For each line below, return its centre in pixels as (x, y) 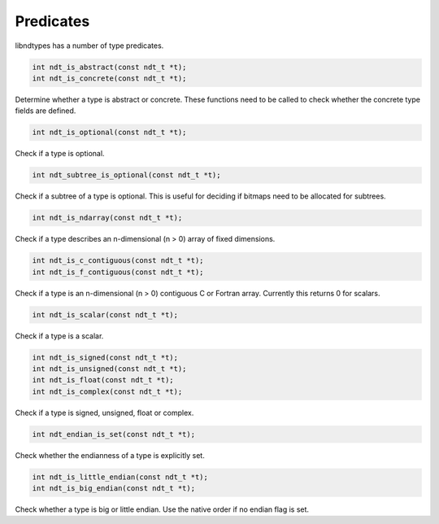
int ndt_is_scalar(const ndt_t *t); (105, 314)
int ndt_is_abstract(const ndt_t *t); (109, 67)
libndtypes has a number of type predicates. (89, 46)
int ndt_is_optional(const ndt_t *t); (109, 133)
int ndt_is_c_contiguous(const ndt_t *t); (118, 261)
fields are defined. (46, 111)
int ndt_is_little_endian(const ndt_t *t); (120, 477)
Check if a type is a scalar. (59, 336)
